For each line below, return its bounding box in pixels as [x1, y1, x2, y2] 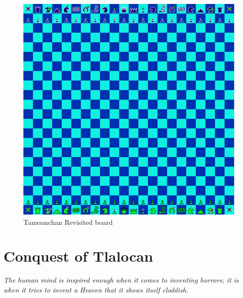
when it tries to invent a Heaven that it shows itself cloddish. [3, 284, 189, 295]
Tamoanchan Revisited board [23, 216, 113, 227]
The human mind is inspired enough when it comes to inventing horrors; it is [3, 275, 239, 285]
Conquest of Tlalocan [3, 246, 153, 266]
